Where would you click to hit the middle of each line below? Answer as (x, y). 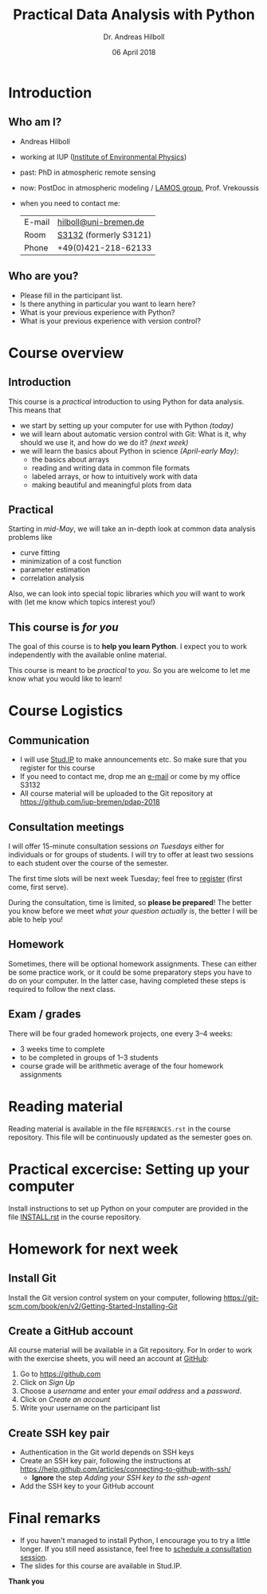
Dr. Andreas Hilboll (134, 37)
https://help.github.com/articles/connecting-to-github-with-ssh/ (125, 1470)
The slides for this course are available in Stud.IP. (101, 1566)
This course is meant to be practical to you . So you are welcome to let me (130, 671)
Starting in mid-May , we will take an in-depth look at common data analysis (132, 529)
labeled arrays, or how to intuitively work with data (114, 476)
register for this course (57, 768)
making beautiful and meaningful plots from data (112, 485)
